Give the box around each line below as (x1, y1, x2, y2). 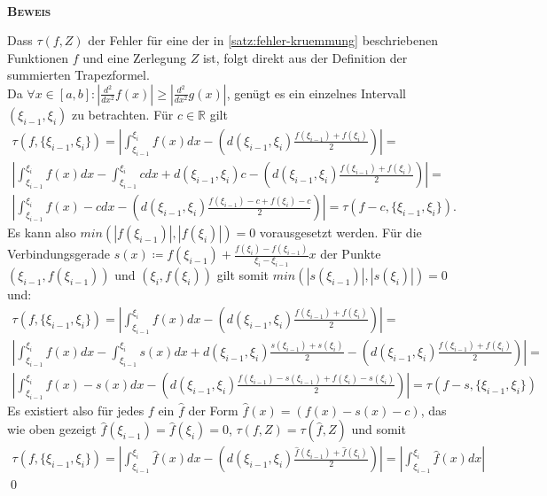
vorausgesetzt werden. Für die (259, 223, 422, 242)
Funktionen (7, 48, 69, 66)
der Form (188, 400, 238, 419)
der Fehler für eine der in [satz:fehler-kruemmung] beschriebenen (88, 31, 438, 50)
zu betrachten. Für (71, 105, 174, 123)
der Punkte (320, 244, 381, 263)
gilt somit (216, 266, 270, 284)
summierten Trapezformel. (7, 66, 150, 84)
